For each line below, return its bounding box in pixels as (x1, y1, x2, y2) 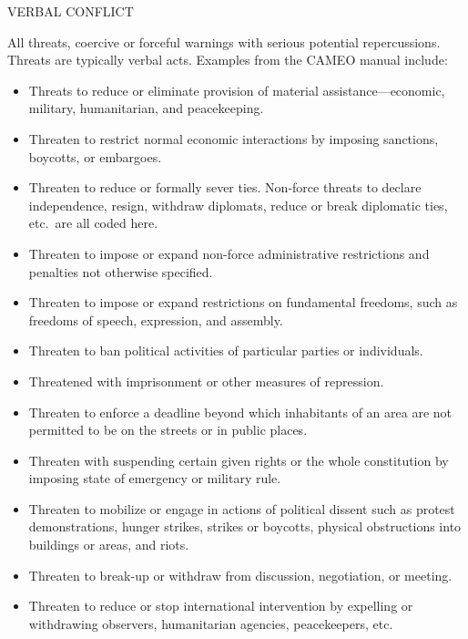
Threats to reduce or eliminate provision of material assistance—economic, (28, 80, 445, 99)
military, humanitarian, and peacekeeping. (28, 98, 264, 118)
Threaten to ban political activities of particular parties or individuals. (28, 341, 423, 360)
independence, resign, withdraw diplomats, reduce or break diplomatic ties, (28, 195, 448, 214)
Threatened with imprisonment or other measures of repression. (28, 371, 384, 390)
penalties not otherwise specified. (28, 262, 213, 281)
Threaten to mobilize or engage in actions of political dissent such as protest (28, 499, 455, 518)
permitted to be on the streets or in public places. (28, 420, 308, 439)
